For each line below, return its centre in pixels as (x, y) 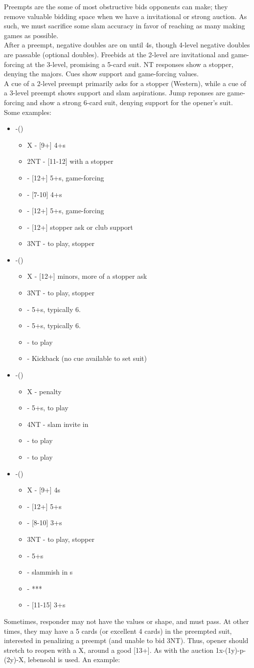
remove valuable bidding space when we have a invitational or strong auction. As (126, 16)
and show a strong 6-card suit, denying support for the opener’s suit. (130, 102)
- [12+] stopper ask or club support (80, 227)
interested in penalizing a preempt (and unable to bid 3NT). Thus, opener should (126, 640)
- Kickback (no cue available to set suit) (87, 358)
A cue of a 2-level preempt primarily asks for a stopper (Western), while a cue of (125, 83)
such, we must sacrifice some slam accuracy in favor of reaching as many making (125, 26)
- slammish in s (50, 572)
